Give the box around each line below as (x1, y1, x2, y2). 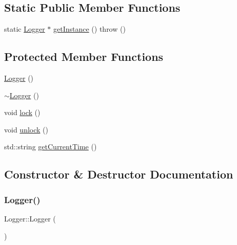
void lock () (4, 107, 41, 118)
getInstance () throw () (53, 24, 126, 34)
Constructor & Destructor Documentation (4, 166, 233, 182)
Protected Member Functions (4, 49, 164, 64)
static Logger (4, 24, 45, 34)
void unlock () (4, 124, 48, 135)
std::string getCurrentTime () (4, 141, 97, 152)
